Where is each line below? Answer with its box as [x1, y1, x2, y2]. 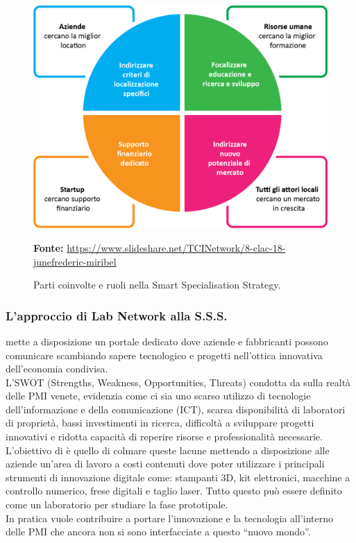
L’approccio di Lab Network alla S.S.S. [6, 307, 228, 324]
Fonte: [33, 240, 64, 255]
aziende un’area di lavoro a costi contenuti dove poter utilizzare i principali [6, 456, 325, 471]
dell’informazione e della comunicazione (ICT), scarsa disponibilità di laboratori [6, 402, 346, 416]
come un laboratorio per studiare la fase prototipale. [6, 497, 228, 512]
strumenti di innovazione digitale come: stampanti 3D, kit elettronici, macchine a [6, 469, 350, 484]
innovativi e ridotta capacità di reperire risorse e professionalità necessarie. [6, 429, 323, 444]
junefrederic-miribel [33, 254, 117, 268]
